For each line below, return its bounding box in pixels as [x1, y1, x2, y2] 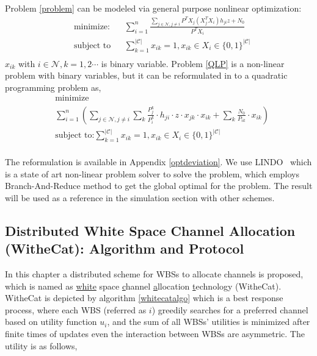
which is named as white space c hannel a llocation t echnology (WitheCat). [5, 279, 282, 292]
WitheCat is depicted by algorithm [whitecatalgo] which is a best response [5, 291, 283, 304]
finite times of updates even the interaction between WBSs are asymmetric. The [5, 327, 305, 340]
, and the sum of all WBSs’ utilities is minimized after [107, 315, 310, 328]
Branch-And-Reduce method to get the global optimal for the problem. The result [5, 179, 313, 192]
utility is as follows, [5, 339, 78, 352]
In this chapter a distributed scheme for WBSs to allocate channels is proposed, [5, 267, 304, 280]
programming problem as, [5, 80, 101, 93]
